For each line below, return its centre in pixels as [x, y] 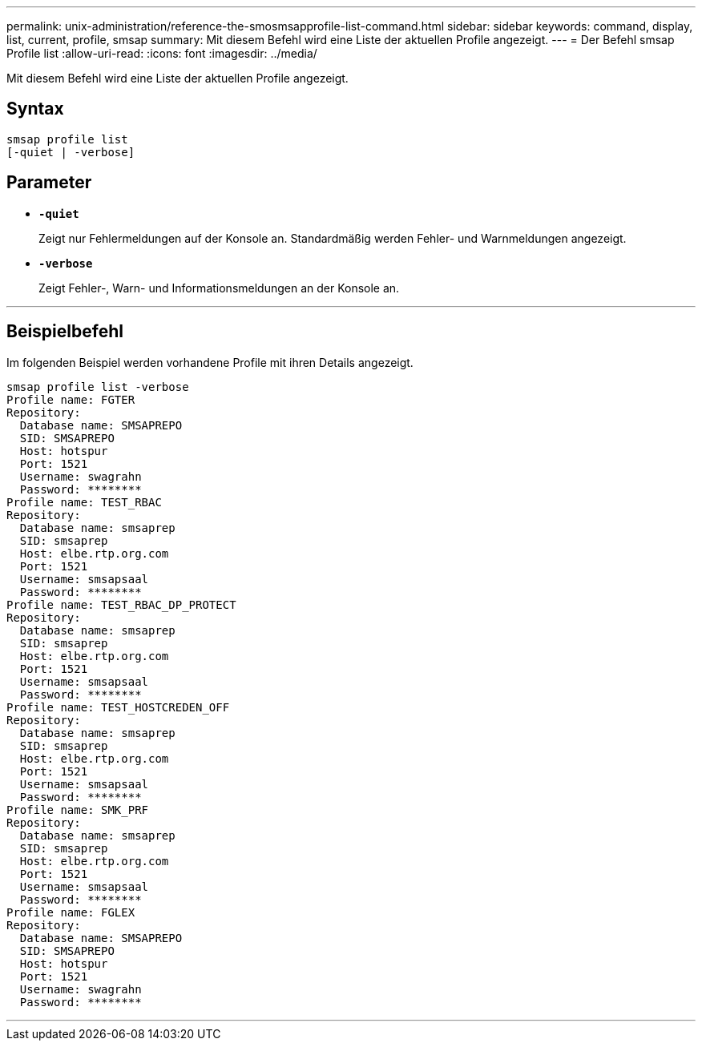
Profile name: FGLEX [71, 912]
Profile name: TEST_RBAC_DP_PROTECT [121, 604]
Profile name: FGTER [71, 399]
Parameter [49, 183]
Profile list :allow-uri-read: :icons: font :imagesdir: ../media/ [162, 53]
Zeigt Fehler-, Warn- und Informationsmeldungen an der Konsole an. [219, 288]
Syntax [35, 109]
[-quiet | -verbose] [71, 152]
